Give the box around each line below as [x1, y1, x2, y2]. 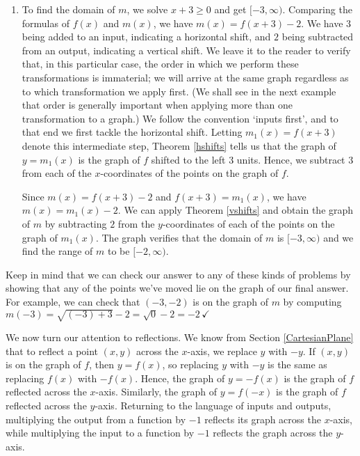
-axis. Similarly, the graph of [95, 384, 217, 399]
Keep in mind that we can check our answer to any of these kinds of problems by [6, 267, 351, 281]
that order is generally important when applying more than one [22, 97, 293, 112]
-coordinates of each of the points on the [162, 216, 335, 230]
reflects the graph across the [213, 425, 333, 440]
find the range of [22, 244, 93, 258]
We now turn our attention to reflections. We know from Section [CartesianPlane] [6, 330, 354, 345]
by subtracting [44, 216, 107, 230]
